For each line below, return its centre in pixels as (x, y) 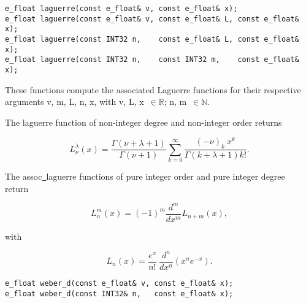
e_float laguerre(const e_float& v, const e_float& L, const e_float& (152, 19)
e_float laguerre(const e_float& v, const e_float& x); (121, 9)
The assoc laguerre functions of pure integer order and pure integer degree (145, 176)
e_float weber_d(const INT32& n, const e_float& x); (119, 293)
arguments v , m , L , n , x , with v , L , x (75, 102)
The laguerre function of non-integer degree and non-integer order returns (143, 122)
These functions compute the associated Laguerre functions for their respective (153, 89)
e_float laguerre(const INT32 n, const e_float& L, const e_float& (152, 39)
